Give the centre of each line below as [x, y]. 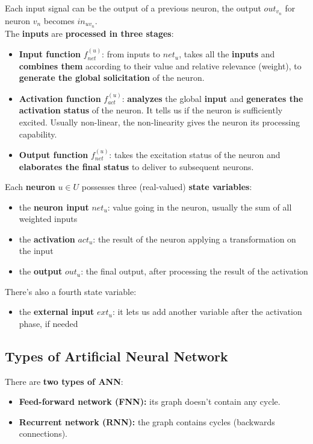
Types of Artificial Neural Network [116, 356]
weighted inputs [48, 219]
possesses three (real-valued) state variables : [167, 187]
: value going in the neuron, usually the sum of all [200, 207]
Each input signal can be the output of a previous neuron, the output [133, 8]
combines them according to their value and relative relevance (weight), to [160, 65]
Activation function [60, 98]
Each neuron [30, 187]
